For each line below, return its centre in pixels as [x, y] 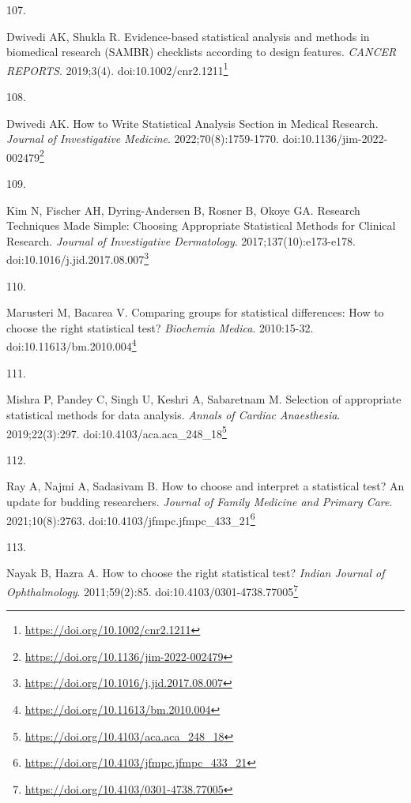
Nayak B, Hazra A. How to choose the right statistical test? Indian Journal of [196, 573]
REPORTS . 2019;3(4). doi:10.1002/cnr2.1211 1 [117, 69]
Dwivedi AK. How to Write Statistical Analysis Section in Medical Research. [192, 123]
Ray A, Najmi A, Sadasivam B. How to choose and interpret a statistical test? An [205, 486]
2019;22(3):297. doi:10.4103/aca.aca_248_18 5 [117, 432]
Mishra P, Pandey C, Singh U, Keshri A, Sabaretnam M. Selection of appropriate [204, 399]
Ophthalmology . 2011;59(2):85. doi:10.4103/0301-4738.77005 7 [153, 590]
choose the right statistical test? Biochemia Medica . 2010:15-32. [160, 327]
